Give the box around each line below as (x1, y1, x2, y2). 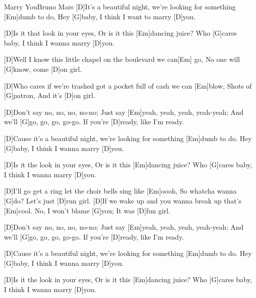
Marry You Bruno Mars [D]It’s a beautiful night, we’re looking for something (4, 1, 236, 11)
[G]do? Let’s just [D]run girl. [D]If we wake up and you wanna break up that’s (4, 195, 242, 205)
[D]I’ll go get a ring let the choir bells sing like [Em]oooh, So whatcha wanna (4, 186, 237, 196)
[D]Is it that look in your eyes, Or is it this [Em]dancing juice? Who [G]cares (4, 28, 237, 38)
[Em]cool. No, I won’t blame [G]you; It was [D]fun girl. (4, 205, 170, 215)
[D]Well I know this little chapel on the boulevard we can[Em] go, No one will (4, 54, 240, 64)
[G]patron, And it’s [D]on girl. (4, 90, 96, 100)
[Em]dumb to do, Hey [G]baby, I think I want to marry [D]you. (4, 11, 196, 21)
